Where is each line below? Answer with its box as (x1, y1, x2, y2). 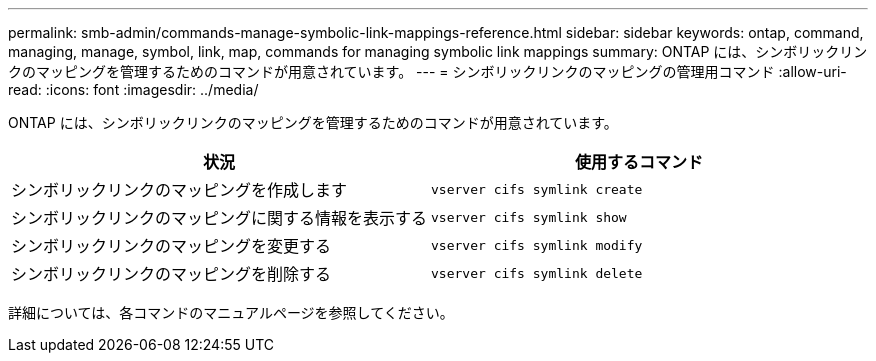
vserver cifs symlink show (431, 209, 627, 225)
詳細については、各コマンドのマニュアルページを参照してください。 (8, 304, 454, 321)
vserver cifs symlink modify (431, 237, 643, 253)
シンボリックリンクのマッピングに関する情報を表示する (11, 208, 428, 228)
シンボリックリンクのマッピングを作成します (11, 180, 348, 200)
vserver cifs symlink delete (431, 265, 643, 281)
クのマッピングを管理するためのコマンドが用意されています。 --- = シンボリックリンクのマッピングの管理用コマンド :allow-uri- (8, 63, 847, 80)
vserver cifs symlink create (431, 181, 643, 197)
